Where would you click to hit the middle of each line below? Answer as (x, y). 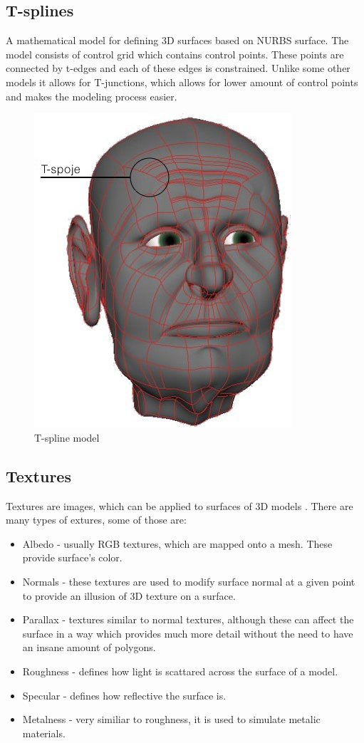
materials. (44, 733)
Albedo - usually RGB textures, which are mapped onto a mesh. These (177, 543)
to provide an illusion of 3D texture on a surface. (129, 595)
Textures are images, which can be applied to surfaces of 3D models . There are (180, 505)
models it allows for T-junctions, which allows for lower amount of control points (182, 82)
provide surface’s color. (72, 557)
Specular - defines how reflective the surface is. (124, 695)
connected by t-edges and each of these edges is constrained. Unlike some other (178, 68)
